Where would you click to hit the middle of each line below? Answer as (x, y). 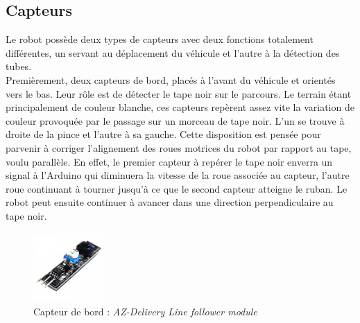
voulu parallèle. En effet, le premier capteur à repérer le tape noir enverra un (169, 161)
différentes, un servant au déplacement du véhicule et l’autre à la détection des (173, 52)
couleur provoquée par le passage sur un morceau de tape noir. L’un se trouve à (175, 120)
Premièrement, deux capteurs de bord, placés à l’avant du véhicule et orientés (171, 79)
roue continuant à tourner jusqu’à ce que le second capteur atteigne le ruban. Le (177, 188)
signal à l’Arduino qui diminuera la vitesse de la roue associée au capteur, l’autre (178, 175)
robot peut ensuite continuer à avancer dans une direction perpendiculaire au (170, 202)
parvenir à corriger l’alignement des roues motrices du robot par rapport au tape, (179, 147)
